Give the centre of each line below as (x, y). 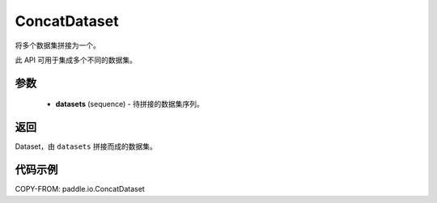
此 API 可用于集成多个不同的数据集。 (76, 60)
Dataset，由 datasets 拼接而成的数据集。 (86, 146)
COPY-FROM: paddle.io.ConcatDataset (80, 189)
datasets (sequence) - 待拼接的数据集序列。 (129, 104)
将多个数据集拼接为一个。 (57, 45)
